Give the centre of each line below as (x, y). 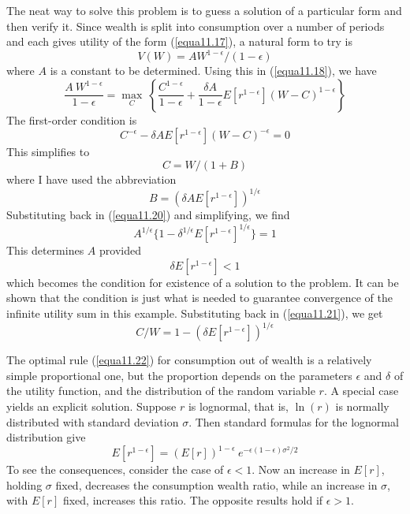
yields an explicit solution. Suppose (91, 406)
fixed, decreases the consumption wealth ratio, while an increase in (216, 484)
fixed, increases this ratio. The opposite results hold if (193, 500)
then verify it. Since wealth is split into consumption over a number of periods (196, 26)
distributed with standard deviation (93, 421)
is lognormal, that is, (238, 406)
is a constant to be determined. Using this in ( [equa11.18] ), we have (213, 71)
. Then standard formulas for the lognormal (294, 421)
